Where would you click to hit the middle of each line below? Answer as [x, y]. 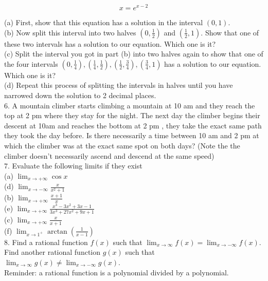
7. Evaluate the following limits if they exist [73, 166]
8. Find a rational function [46, 242]
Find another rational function [52, 252]
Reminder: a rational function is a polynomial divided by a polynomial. [117, 272]
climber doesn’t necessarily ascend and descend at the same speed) [109, 155]
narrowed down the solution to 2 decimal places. [80, 95]
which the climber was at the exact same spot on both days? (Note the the [122, 146]
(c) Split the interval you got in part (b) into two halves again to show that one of [134, 54]
